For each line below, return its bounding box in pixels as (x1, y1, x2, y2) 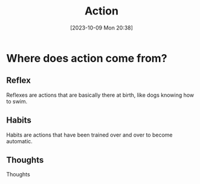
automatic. (6, 137, 33, 145)
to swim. (6, 97, 28, 105)
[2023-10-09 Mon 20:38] (70, 24, 133, 31)
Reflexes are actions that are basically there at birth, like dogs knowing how (6, 91, 195, 99)
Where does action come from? (6, 51, 167, 65)
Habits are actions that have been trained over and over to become (6, 131, 173, 138)
